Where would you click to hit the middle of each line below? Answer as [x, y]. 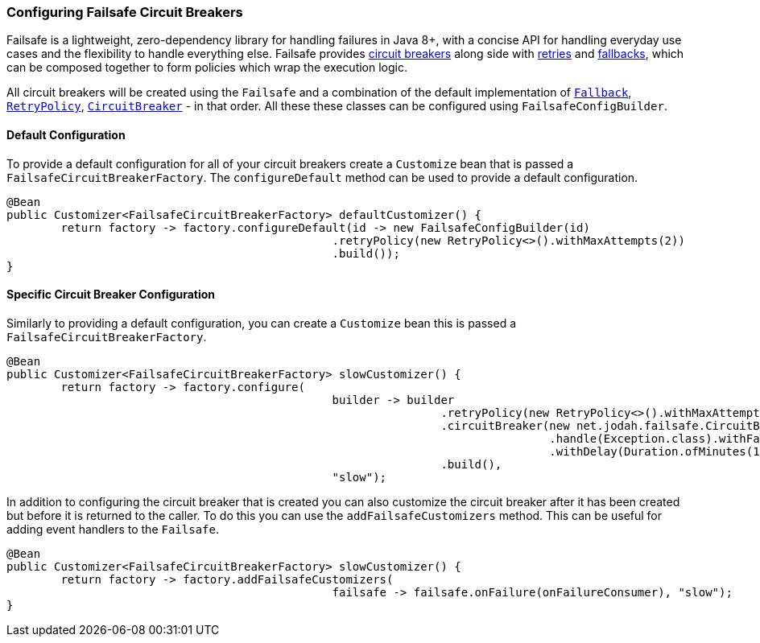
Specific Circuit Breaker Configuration [111, 295]
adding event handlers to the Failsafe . [113, 529]
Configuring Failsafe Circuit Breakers [125, 12]
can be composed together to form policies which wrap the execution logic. [207, 68]
